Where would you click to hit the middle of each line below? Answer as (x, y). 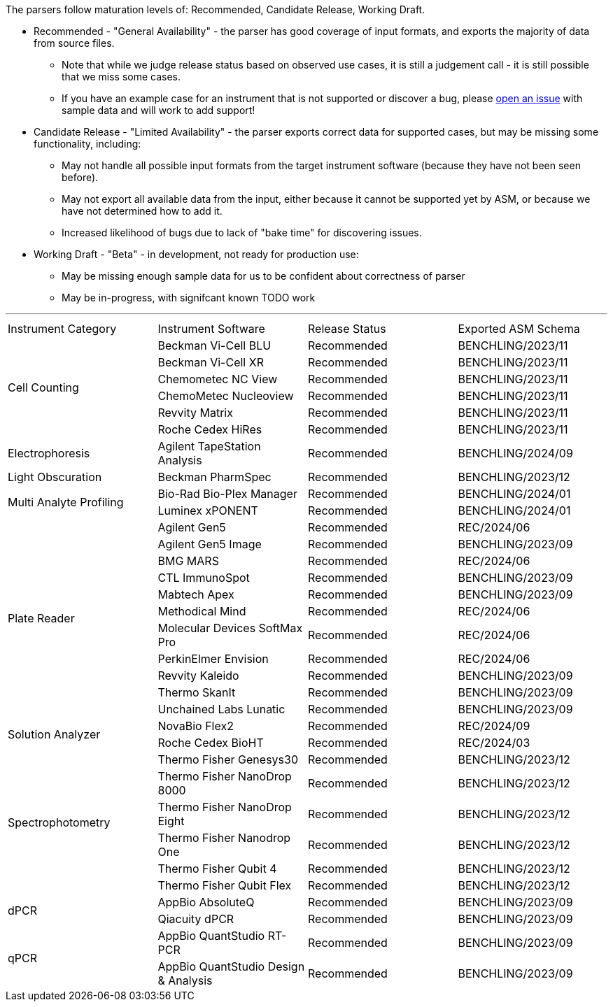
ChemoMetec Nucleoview (226, 396)
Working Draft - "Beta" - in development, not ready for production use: (196, 254)
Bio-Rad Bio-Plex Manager (227, 494)
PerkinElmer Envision (213, 659)
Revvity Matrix (195, 413)
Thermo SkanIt (197, 692)
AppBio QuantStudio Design (231, 966)
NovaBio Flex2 (196, 726)
